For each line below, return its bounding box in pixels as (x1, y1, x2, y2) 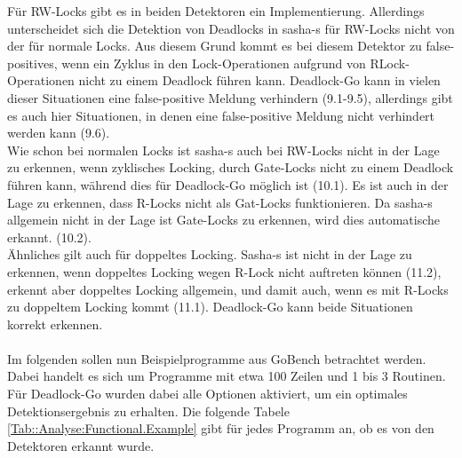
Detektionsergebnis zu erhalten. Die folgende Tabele (7, 401, 290, 420)
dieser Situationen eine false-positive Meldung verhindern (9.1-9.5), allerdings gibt (7, 88, 453, 107)
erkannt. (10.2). (7, 227, 92, 246)
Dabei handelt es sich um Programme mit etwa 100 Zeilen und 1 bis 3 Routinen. (7, 367, 446, 385)
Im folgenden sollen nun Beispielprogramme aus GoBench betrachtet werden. (7, 349, 426, 367)
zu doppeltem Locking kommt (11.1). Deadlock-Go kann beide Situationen (7, 297, 413, 316)
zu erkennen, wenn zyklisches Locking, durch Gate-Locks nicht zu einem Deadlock (7, 158, 454, 177)
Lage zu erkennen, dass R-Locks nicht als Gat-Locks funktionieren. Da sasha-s (7, 193, 433, 211)
